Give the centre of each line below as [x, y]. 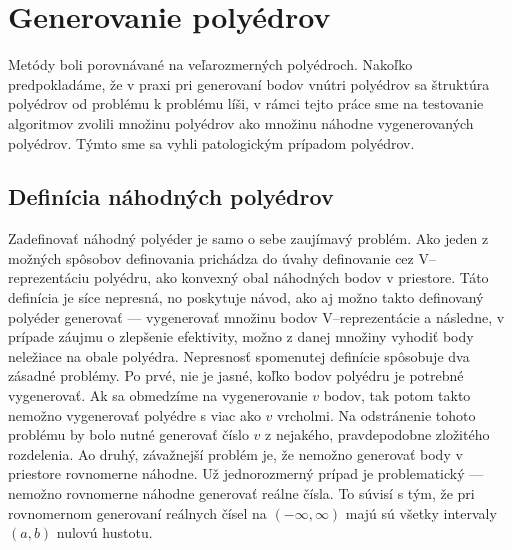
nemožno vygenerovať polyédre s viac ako [134, 414]
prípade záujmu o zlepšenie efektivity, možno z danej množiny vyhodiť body [241, 336]
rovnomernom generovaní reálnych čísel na [137, 512]
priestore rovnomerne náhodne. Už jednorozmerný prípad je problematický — [246, 473]
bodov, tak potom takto [397, 395]
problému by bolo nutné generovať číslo [128, 434]
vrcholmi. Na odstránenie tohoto [376, 414]
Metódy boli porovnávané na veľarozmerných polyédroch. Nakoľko [210, 64]
